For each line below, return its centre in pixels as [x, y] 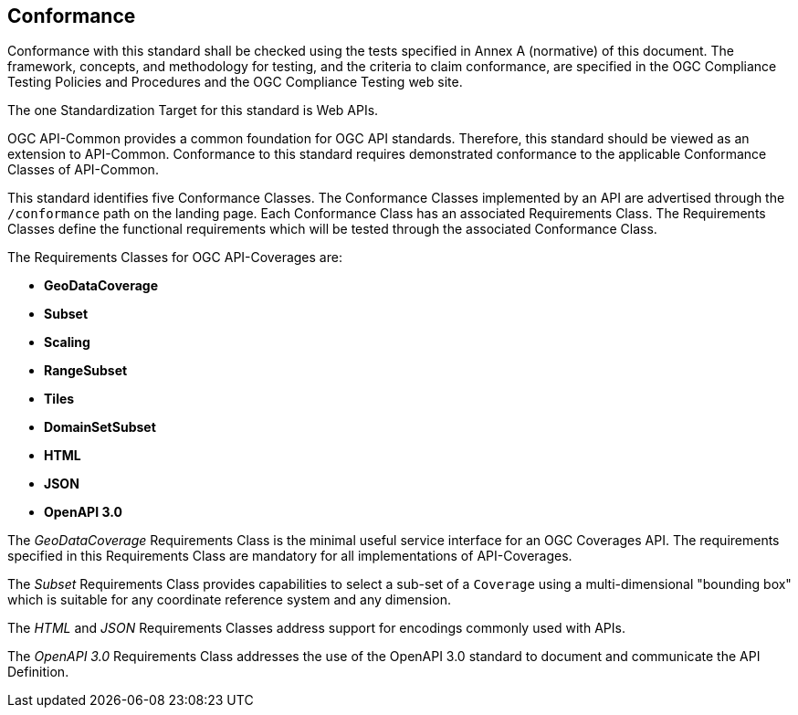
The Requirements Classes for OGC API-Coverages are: [175, 258]
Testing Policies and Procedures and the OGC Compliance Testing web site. [235, 82]
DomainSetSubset [100, 427]
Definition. [38, 672]
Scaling [67, 342]
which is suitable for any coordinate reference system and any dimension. [229, 600]
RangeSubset [86, 371]
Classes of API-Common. [83, 170]
